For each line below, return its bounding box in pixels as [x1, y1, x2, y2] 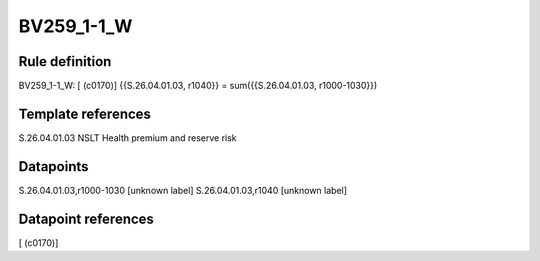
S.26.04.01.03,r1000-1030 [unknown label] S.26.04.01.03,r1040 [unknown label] [18, 184, 348, 196]
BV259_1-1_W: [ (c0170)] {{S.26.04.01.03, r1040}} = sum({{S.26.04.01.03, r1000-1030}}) [18, 80, 378, 92]
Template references [18, 105, 152, 122]
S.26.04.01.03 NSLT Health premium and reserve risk [18, 131, 237, 144]
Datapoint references [18, 210, 155, 227]
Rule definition [18, 53, 112, 70]
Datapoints [18, 158, 89, 175]
